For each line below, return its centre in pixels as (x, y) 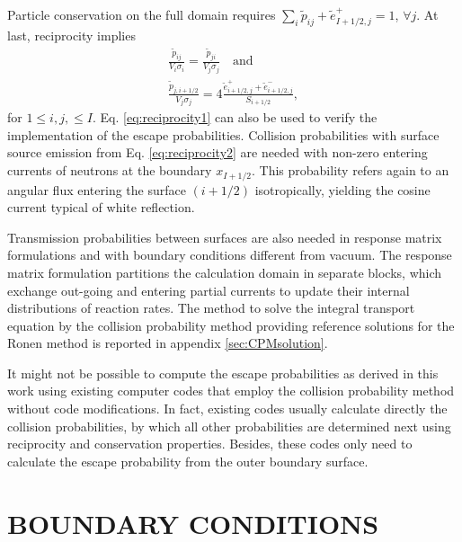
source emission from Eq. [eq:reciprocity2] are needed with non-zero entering (218, 152)
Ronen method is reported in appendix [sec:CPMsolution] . (168, 343)
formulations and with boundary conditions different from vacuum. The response (230, 255)
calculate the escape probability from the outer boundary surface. (188, 461)
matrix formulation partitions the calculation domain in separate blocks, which (225, 272)
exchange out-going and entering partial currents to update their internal (209, 290)
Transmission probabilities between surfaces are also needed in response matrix (225, 237)
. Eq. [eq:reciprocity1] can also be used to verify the (235, 117)
